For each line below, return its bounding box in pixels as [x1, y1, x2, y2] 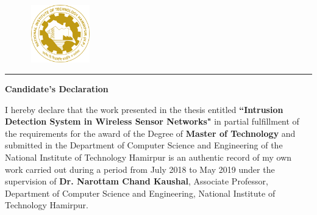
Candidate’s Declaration [5, 82, 109, 95]
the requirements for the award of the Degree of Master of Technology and [5, 126, 296, 139]
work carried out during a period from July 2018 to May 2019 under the [5, 162, 275, 175]
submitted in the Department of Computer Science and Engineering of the [5, 139, 283, 151]
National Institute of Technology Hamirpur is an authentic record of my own [5, 151, 292, 164]
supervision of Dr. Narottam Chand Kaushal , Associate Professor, [5, 175, 268, 188]
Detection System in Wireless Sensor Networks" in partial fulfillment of [5, 115, 299, 128]
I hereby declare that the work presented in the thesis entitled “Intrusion [5, 103, 283, 115]
